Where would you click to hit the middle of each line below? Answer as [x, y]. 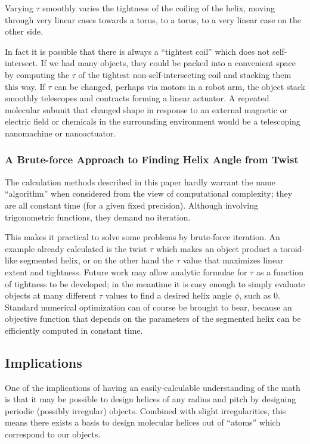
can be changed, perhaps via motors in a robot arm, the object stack [180, 86]
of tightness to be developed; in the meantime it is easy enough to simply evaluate [155, 283]
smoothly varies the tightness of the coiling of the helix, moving [159, 8]
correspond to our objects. [53, 434]
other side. [24, 31]
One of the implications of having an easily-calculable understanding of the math [153, 387]
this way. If [25, 86]
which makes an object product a [217, 248]
